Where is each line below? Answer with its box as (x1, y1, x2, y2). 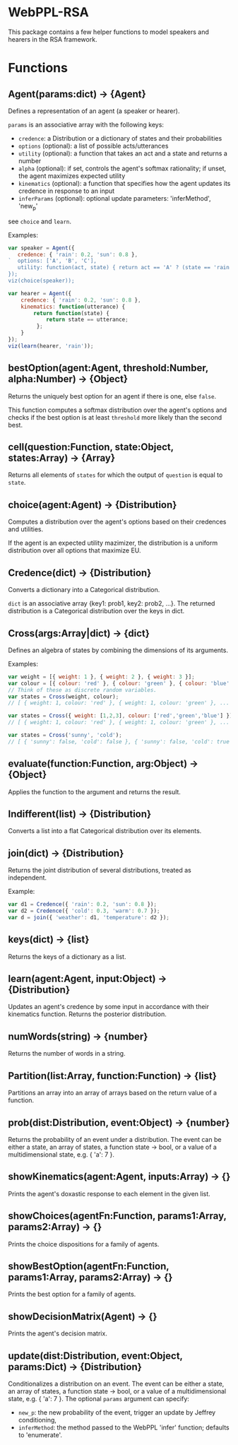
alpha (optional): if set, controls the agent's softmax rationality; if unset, (18, 164, 227, 172)
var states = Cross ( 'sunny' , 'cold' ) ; (8, 732, 122, 739)
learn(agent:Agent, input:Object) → (8, 973, 167, 985)
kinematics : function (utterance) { (20, 303, 126, 310)
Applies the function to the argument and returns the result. (8, 787, 181, 796)
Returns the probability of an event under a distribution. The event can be (8, 1135, 222, 1143)
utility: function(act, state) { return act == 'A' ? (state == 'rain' (17, 264, 233, 271)
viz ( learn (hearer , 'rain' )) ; (8, 342, 94, 350)
